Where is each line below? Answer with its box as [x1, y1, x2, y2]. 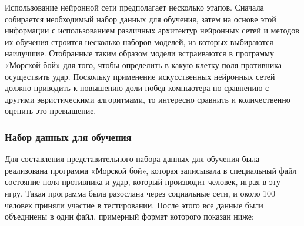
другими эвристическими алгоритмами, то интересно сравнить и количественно [5, 93, 290, 105]
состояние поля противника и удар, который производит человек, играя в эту [5, 176, 280, 188]
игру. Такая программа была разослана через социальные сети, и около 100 [5, 187, 276, 199]
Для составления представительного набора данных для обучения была [5, 153, 260, 165]
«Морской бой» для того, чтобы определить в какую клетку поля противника [5, 58, 282, 70]
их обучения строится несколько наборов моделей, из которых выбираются [5, 35, 273, 48]
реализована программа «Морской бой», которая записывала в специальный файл [5, 164, 297, 176]
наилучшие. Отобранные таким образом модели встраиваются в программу [5, 47, 274, 59]
